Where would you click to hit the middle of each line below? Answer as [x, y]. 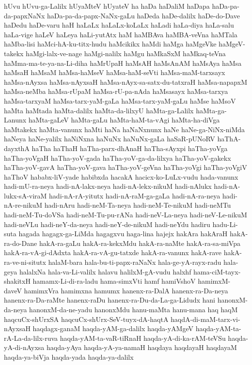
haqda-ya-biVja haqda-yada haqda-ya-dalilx [69, 357]
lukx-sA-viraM [25, 195]
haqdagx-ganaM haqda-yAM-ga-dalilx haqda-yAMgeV [113, 328]
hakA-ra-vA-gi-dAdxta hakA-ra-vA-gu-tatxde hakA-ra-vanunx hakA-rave [113, 252]
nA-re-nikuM [23, 205]
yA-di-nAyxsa [24, 347]
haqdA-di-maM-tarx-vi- [205, 319]
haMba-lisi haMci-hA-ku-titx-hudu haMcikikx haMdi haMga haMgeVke [110, 44]
